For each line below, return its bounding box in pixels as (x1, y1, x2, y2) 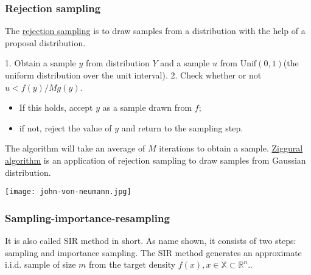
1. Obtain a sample (5, 57, 76, 69)
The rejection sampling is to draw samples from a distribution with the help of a (5, 24, 306, 37)
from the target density (89, 258, 176, 271)
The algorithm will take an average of (5, 142, 145, 155)
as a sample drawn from (102, 101, 192, 114)
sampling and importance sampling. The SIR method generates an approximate (5, 246, 302, 259)
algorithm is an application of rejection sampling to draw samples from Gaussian (5, 153, 306, 166)
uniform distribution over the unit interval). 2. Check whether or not (5, 69, 262, 81)
